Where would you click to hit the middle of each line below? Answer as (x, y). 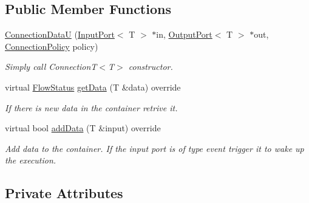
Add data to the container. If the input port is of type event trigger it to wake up (154, 148)
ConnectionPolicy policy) (52, 46)
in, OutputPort (184, 34)
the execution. (31, 160)
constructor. (151, 67)
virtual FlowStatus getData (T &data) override (93, 87)
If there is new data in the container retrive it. (91, 107)
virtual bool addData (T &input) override (83, 128)
